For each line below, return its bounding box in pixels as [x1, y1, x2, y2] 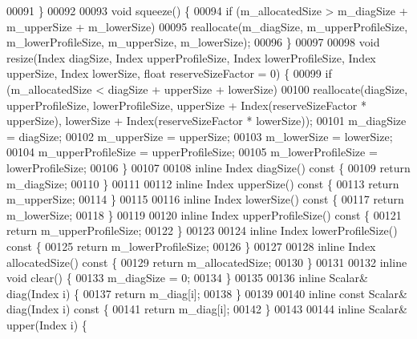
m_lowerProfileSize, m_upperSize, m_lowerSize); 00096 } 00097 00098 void [6, 34, 380, 50]
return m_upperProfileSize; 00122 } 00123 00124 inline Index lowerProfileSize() [6, 222, 398, 239]
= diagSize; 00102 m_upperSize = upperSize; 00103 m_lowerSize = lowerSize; [6, 127, 393, 144]
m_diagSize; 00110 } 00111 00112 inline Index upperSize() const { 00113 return [6, 175, 399, 192]
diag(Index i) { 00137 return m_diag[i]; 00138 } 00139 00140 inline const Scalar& [6, 285, 407, 301]
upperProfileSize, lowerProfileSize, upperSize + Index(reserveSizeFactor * [6, 96, 367, 113]
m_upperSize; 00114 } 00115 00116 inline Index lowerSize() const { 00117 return [6, 191, 404, 208]
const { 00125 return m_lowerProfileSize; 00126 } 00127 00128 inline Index [6, 237, 376, 254]
